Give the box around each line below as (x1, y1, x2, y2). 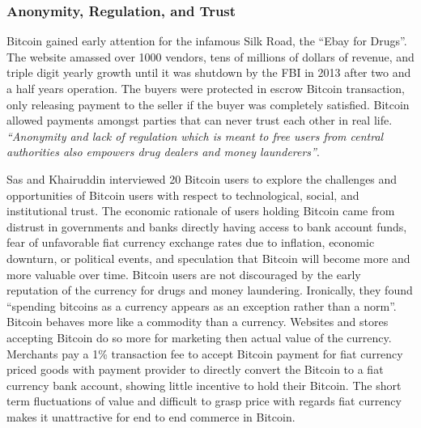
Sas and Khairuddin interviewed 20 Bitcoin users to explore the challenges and (6, 170, 398, 187)
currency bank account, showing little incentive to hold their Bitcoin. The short (6, 376, 402, 393)
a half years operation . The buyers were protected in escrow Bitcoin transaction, (6, 80, 405, 96)
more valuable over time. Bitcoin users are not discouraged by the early (6, 265, 361, 282)
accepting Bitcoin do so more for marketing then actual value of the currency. (6, 328, 392, 345)
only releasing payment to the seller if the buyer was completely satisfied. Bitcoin (6, 95, 410, 112)
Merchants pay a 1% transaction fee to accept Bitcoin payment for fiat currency (6, 345, 403, 362)
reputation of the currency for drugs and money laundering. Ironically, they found (6, 282, 413, 299)
